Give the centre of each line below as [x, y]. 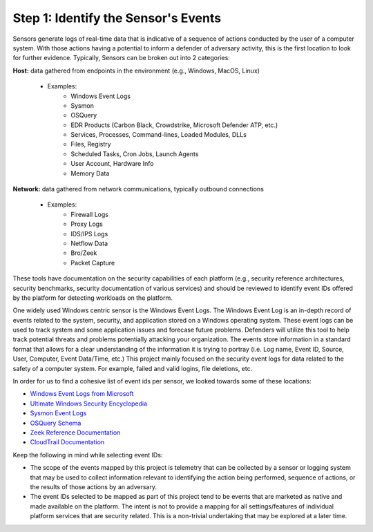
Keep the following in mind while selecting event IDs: [88, 455]
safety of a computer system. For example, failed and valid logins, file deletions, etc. [133, 368]
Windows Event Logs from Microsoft [82, 394]
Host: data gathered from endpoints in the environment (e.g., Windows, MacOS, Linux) [136, 70]
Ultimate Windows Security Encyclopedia [89, 403]
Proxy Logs [87, 224]
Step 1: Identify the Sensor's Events [117, 18]
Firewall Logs [89, 214]
